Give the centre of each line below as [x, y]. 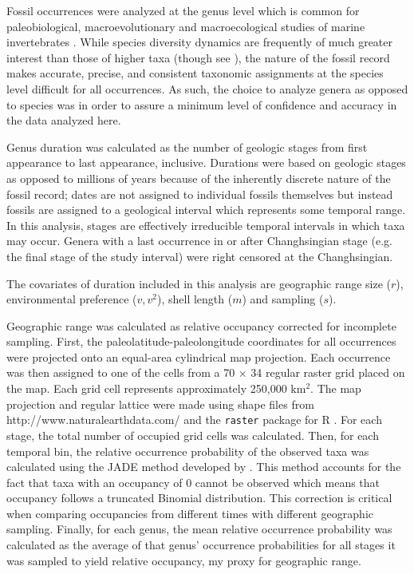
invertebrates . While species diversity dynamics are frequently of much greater [200, 42]
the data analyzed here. [64, 120]
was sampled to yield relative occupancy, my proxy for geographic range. [184, 560]
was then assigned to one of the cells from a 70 [121, 372]
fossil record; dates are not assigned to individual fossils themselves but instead [200, 194]
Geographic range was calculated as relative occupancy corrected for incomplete [201, 325]
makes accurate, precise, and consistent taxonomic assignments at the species [195, 73]
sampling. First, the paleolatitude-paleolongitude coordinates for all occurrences [201, 341]
